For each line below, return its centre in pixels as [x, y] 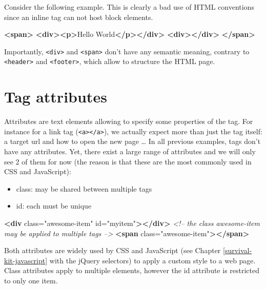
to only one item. [31, 280]
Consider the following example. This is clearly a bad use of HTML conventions [129, 7]
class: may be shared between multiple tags [84, 188]
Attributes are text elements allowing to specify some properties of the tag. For [129, 121]
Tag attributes [56, 97]
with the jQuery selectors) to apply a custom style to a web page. [152, 260]
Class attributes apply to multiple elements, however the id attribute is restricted [132, 270]
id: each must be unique [54, 206]
